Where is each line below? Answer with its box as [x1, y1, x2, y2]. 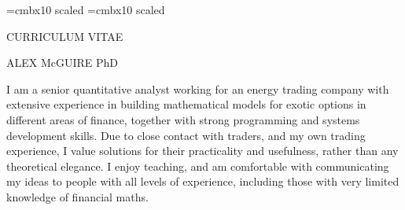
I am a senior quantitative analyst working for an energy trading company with [6, 80, 389, 97]
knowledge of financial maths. [6, 188, 149, 204]
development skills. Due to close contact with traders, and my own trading [6, 127, 366, 143]
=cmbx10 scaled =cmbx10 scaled [6, 2, 165, 17]
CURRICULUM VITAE [6, 28, 123, 44]
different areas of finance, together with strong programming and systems [6, 111, 360, 127]
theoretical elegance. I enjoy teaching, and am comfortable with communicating [6, 157, 389, 174]
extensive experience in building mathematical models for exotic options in [6, 96, 366, 112]
